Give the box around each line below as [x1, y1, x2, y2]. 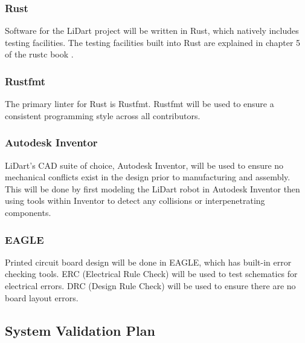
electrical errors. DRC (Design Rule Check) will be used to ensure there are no [5, 279, 296, 292]
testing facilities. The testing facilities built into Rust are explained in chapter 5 [5, 36, 301, 48]
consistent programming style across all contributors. [5, 109, 201, 122]
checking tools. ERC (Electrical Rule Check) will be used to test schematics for [5, 267, 298, 280]
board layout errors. [5, 291, 79, 304]
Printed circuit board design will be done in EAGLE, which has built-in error [5, 255, 292, 268]
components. [5, 206, 51, 218]
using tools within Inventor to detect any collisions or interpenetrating [5, 194, 265, 207]
